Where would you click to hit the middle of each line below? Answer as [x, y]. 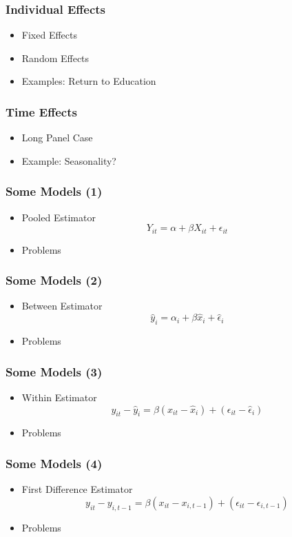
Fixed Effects [49, 35]
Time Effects [41, 111]
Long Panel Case [57, 138]
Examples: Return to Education [89, 81]
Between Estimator [62, 306]
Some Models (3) [54, 371]
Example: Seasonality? [69, 160]
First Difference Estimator [77, 489]
